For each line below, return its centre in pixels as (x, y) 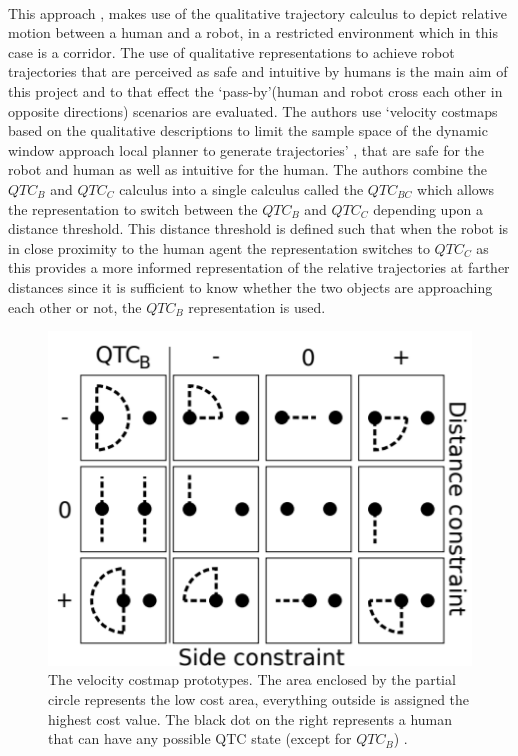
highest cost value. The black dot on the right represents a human (250, 718)
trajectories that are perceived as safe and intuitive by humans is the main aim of (258, 71)
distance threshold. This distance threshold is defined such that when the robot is (258, 228)
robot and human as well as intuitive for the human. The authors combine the (248, 169)
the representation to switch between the (133, 208)
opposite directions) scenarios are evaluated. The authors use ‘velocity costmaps (253, 110)
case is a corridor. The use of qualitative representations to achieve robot (231, 51)
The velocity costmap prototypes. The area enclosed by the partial (252, 679)
